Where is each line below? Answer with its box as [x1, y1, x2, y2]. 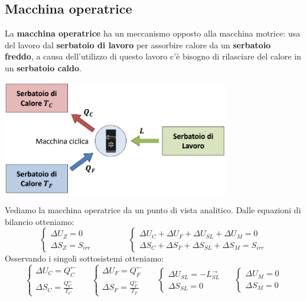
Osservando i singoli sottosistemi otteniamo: [5, 252, 164, 264]
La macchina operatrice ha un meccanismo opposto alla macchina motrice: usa [5, 27, 301, 39]
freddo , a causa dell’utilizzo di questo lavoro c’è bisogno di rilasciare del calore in [5, 50, 301, 62]
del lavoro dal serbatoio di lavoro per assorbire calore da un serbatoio [5, 38, 271, 51]
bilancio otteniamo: [5, 215, 74, 227]
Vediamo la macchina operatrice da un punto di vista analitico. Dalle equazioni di [5, 204, 301, 216]
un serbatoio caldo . [5, 61, 82, 74]
